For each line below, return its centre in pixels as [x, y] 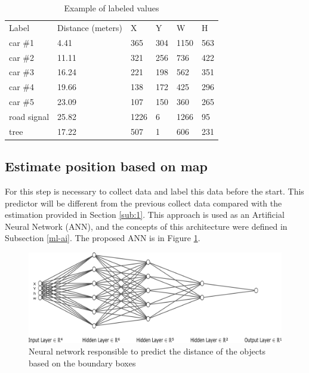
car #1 [22, 42]
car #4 [22, 87]
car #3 [22, 72]
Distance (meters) [90, 27]
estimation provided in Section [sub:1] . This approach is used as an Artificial [145, 215]
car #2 [22, 57]
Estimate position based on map [106, 166]
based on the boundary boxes [82, 363]
